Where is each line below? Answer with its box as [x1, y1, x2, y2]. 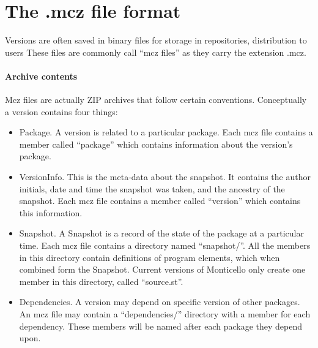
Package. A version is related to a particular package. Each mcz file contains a [19, 126, 313, 138]
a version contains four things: [5, 105, 118, 118]
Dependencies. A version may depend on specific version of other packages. [19, 295, 300, 308]
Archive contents [5, 69, 78, 82]
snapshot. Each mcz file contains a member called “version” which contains [19, 194, 301, 207]
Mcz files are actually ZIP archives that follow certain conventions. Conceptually [5, 93, 307, 106]
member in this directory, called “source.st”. [19, 274, 183, 287]
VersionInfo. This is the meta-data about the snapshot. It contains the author [19, 170, 311, 183]
